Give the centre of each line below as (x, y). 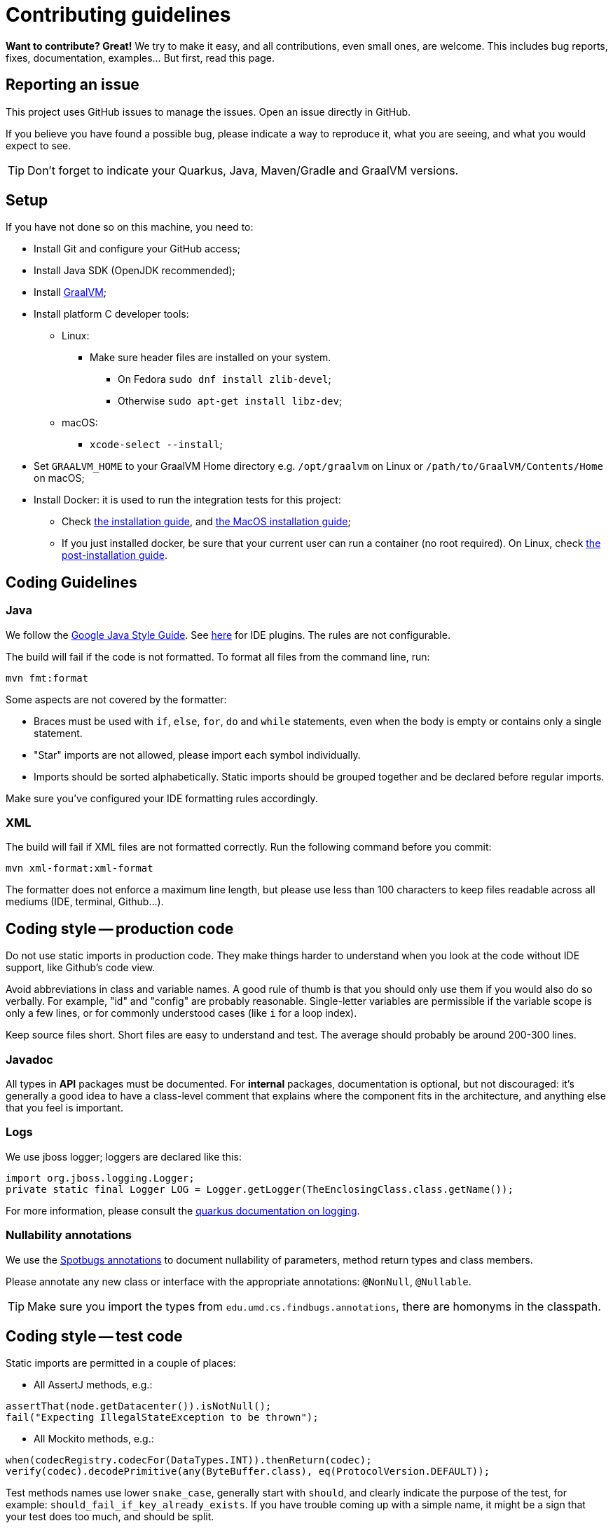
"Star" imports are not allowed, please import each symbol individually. (197, 755)
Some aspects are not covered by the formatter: (116, 699)
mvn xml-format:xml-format (80, 868)
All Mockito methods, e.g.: (94, 1439)
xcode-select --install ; (156, 445)
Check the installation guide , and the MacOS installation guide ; (206, 522)
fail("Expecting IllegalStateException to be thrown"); (162, 1418)
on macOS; (59, 478)
